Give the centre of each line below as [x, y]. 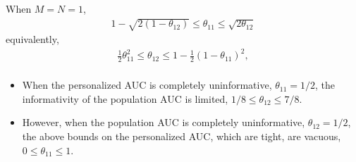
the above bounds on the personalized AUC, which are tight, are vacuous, [182, 136]
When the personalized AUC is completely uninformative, [147, 85]
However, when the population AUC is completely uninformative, [164, 122]
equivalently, [32, 39]
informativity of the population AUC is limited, [125, 98]
